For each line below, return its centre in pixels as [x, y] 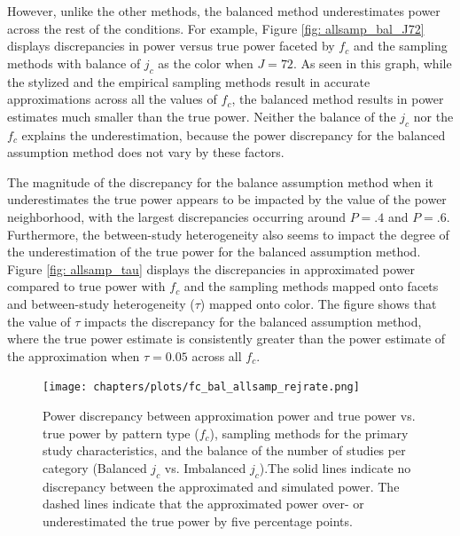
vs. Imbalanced [205, 467]
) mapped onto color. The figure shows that [318, 303]
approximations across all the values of [112, 99]
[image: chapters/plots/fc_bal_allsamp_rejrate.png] [201, 387]
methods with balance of [74, 63]
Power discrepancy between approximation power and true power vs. [229, 415]
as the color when [206, 63]
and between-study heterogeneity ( [101, 303]
